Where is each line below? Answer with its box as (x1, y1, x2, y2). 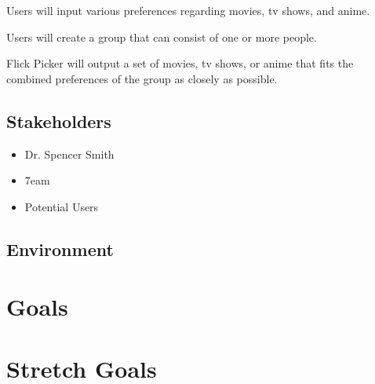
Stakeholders (6, 108, 111, 133)
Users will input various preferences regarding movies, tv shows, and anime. (6, 2, 370, 18)
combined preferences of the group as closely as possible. (6, 70, 278, 86)
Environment (6, 236, 114, 261)
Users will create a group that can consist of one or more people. (6, 28, 317, 45)
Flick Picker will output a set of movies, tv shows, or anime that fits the (6, 55, 354, 71)
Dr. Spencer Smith (24, 145, 115, 162)
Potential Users (24, 198, 99, 214)
